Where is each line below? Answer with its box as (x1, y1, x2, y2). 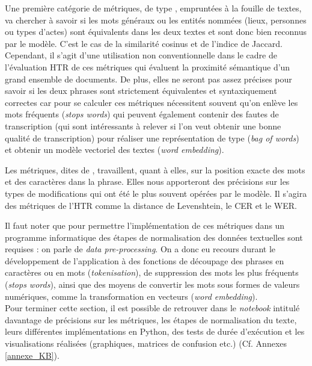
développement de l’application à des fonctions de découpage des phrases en (5, 254, 284, 267)
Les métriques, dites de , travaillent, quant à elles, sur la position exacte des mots (5, 163, 305, 176)
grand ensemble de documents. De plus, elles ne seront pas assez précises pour (5, 72, 292, 85)
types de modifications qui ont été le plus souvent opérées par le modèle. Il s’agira (5, 187, 307, 199)
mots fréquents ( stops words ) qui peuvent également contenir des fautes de (5, 108, 279, 120)
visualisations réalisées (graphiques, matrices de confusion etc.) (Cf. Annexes (5, 337, 287, 350)
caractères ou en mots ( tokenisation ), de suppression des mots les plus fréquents (5, 266, 299, 279)
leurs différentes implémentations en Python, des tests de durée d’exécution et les (5, 325, 305, 338)
